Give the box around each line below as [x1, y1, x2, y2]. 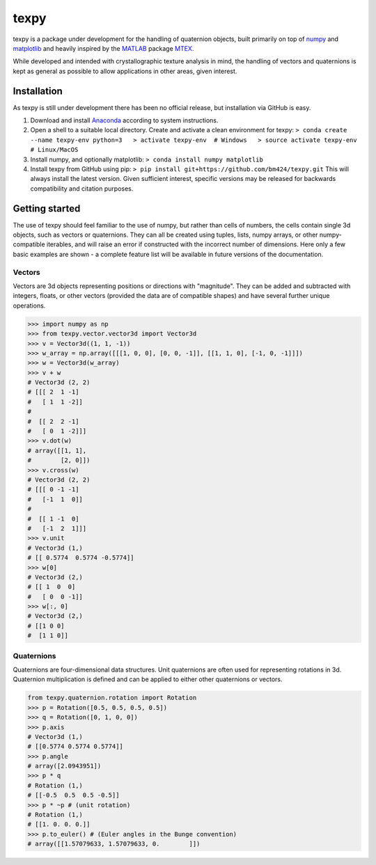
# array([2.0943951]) [27, 762, 102, 770]
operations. [13, 301, 46, 310]
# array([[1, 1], [27, 446, 87, 454]
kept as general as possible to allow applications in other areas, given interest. [13, 67, 237, 75]
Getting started [13, 203, 81, 214]
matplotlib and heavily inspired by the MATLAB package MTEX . [13, 44, 194, 52]
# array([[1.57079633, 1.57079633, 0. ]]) [27, 840, 201, 848]
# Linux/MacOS [30, 146, 79, 154]
